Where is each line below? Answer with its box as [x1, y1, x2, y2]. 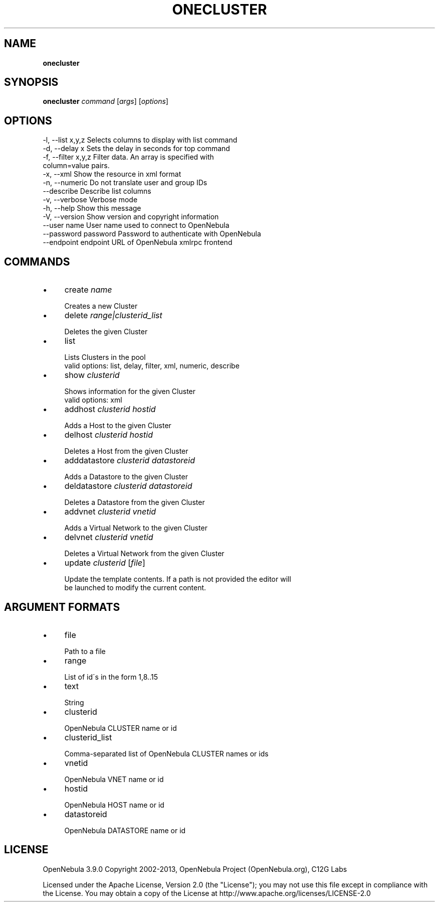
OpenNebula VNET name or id [64, 774, 164, 784]
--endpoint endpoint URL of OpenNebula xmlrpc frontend [43, 238, 233, 247]
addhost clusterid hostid [64, 404, 156, 415]
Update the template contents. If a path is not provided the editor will [64, 575, 291, 584]
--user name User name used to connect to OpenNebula [43, 221, 230, 230]
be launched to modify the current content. [64, 583, 206, 592]
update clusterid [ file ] [64, 558, 145, 568]
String [64, 698, 84, 707]
